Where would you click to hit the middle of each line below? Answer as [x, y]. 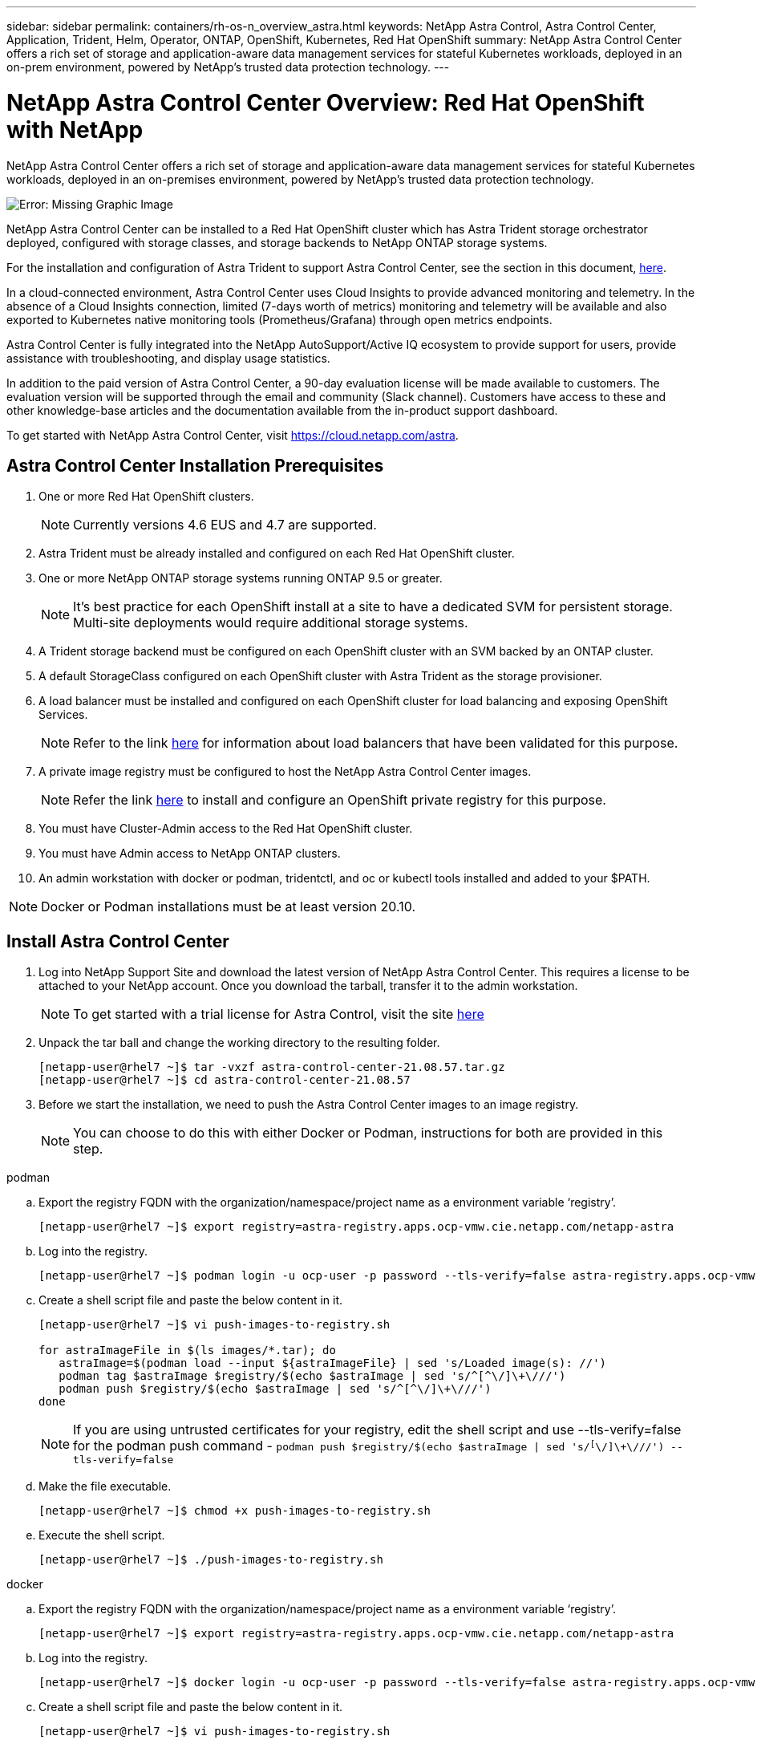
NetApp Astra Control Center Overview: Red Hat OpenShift [326, 102]
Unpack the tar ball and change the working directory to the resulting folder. [239, 1043]
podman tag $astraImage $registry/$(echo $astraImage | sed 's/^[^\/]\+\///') [312, 1376]
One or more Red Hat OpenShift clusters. [146, 497]
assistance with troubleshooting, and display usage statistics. [168, 358]
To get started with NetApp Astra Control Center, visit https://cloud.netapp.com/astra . [233, 435]
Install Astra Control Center [118, 941]
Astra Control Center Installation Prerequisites [195, 465]
